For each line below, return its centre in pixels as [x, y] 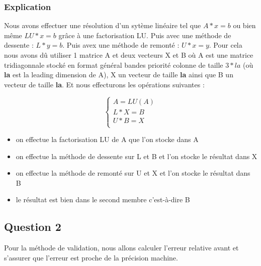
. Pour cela [226, 45]
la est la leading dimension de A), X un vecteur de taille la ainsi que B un [119, 75]
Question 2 [33, 227]
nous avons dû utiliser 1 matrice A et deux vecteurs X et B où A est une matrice [129, 55]
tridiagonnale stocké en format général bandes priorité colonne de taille [114, 64]
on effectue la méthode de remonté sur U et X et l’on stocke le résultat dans [133, 173]
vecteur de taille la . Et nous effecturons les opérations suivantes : [104, 84]
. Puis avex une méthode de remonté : [121, 45]
